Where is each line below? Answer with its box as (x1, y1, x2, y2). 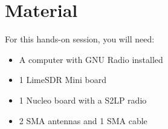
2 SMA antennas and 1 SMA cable (19, 114, 147, 127)
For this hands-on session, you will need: (5, 33, 155, 45)
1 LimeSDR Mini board (19, 73, 106, 86)
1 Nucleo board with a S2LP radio (19, 93, 147, 106)
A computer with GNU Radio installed (19, 53, 163, 65)
